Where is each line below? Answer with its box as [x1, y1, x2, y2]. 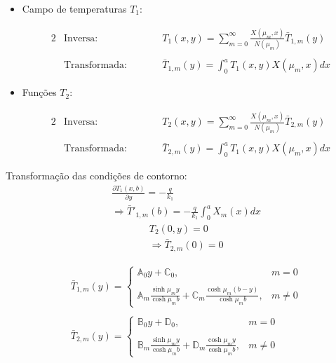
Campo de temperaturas [22, 1, 127, 15]
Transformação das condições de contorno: [6, 168, 187, 183]
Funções [22, 85, 57, 100]
